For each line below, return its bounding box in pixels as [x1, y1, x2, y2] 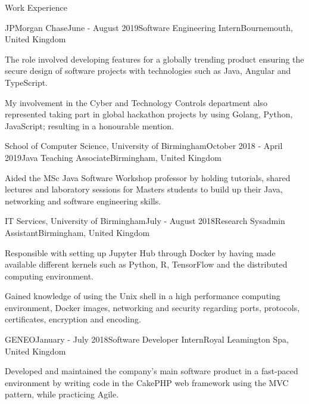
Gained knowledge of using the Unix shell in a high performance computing [5, 290, 280, 302]
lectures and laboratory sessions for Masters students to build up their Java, [5, 183, 283, 195]
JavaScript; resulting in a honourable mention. [5, 119, 174, 132]
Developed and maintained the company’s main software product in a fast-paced [5, 365, 298, 377]
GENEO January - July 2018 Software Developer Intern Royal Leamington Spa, [5, 333, 289, 346]
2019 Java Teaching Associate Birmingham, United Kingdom [5, 151, 221, 163]
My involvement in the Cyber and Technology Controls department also [5, 96, 267, 108]
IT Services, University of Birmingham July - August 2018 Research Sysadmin [5, 215, 285, 227]
